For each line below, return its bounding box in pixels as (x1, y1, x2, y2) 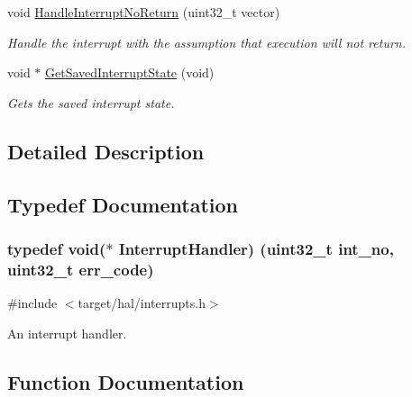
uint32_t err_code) (7, 257, 154, 280)
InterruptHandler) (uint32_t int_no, (118, 237, 394, 259)
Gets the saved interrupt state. (7, 93, 175, 112)
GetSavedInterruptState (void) (45, 63, 215, 82)
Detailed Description (7, 137, 205, 165)
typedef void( (7, 237, 106, 259)
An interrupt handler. (7, 323, 127, 342)
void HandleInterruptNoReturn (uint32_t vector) (7, 3, 280, 21)
